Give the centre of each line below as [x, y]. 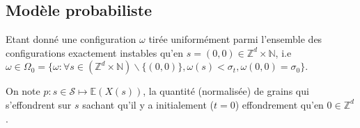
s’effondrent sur [39, 104]
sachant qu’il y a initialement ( [148, 104]
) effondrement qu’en [279, 104]
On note [23, 91]
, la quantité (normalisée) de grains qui [226, 91]
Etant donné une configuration [71, 39]
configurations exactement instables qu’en [94, 52]
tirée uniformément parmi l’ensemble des [235, 39]
